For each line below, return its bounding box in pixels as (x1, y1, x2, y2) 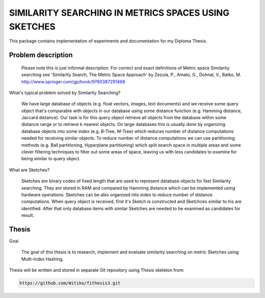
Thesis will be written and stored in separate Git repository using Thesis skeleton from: (9, 267, 185, 273)
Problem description (9, 51, 73, 59)
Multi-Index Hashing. (21, 256, 64, 262)
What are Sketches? (9, 167, 50, 173)
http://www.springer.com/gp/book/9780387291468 (21, 78, 125, 84)
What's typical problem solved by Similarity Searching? (9, 90, 121, 96)
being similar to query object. (21, 156, 81, 162)
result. (21, 212, 34, 218)
